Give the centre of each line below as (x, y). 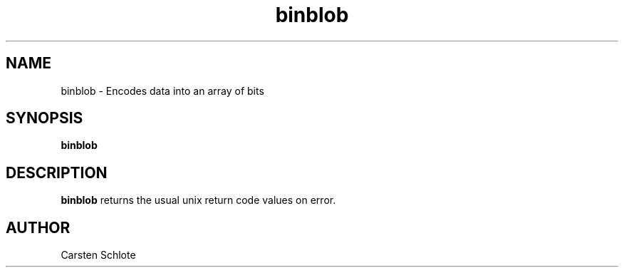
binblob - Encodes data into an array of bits (162, 91)
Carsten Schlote (98, 255)
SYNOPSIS (45, 118)
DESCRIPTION (57, 172)
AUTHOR (38, 227)
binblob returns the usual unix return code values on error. (198, 200)
